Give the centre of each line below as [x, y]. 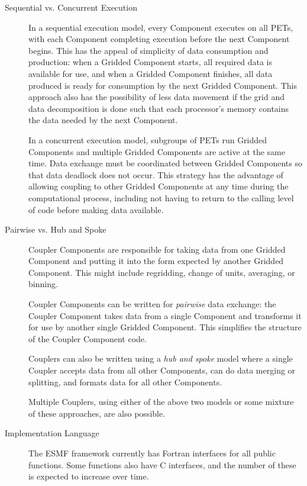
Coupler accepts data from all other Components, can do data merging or [162, 370]
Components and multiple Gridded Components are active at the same [157, 151]
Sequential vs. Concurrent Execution [71, 7]
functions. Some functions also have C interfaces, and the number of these [162, 464]
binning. [43, 284]
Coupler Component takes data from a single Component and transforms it [165, 315]
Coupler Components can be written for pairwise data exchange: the [152, 304]
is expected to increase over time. [89, 476]
